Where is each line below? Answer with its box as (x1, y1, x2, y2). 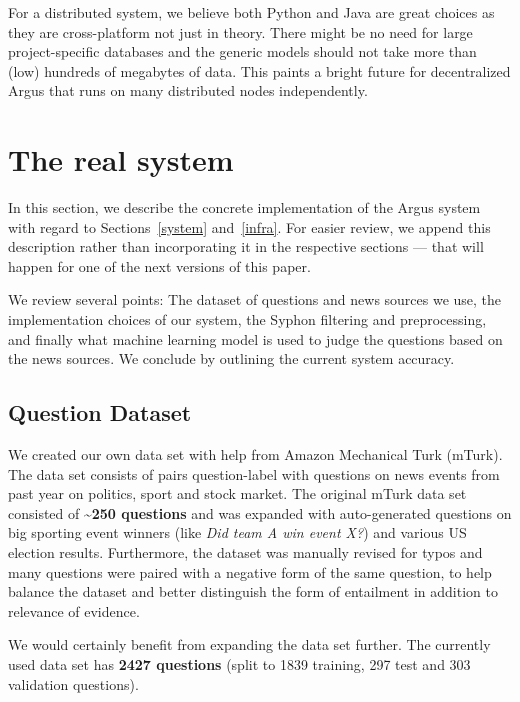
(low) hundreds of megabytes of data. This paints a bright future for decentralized (8, 60, 511, 81)
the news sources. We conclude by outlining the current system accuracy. (8, 348, 455, 369)
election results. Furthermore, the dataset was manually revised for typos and (8, 542, 483, 563)
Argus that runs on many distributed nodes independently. (8, 80, 368, 101)
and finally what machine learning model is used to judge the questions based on (8, 328, 503, 349)
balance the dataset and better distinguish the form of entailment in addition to (8, 581, 498, 602)
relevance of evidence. (8, 600, 140, 621)
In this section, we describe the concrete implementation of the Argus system (8, 197, 481, 218)
